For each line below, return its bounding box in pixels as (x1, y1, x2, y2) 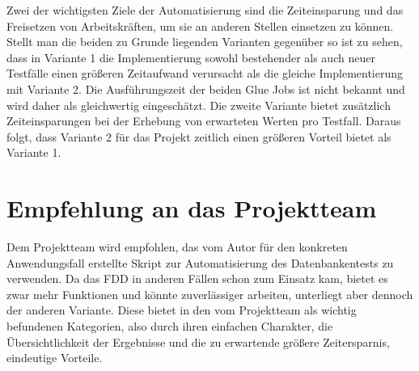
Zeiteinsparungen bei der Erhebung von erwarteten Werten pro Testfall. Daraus (6, 112, 401, 129)
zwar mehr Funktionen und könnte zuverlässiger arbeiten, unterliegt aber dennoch (6, 285, 413, 302)
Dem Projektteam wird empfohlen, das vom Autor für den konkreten (6, 238, 348, 255)
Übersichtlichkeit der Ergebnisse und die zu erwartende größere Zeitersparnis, (6, 333, 390, 350)
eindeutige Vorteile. (6, 349, 103, 366)
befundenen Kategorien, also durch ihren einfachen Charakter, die (6, 318, 333, 335)
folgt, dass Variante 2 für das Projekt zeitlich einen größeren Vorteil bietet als (6, 128, 391, 145)
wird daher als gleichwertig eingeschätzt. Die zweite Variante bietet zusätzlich (6, 96, 391, 113)
